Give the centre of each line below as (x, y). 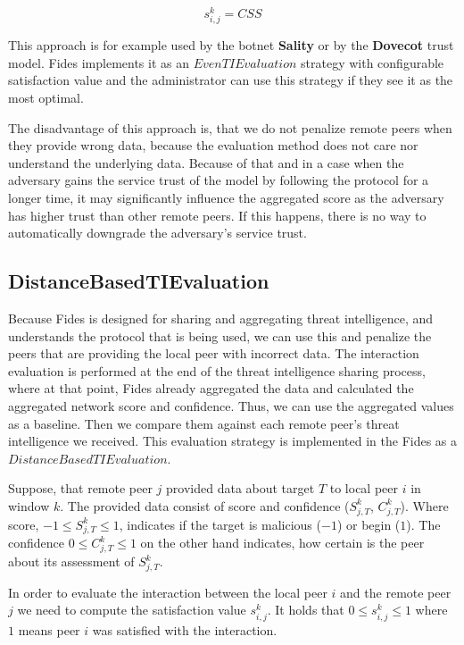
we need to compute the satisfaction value (132, 610)
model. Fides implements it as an (99, 62)
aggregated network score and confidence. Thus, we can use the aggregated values (231, 405)
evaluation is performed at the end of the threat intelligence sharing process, (217, 370)
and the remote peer (396, 592)
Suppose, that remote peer (80, 488)
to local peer (364, 488)
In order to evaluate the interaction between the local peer (168, 592)
